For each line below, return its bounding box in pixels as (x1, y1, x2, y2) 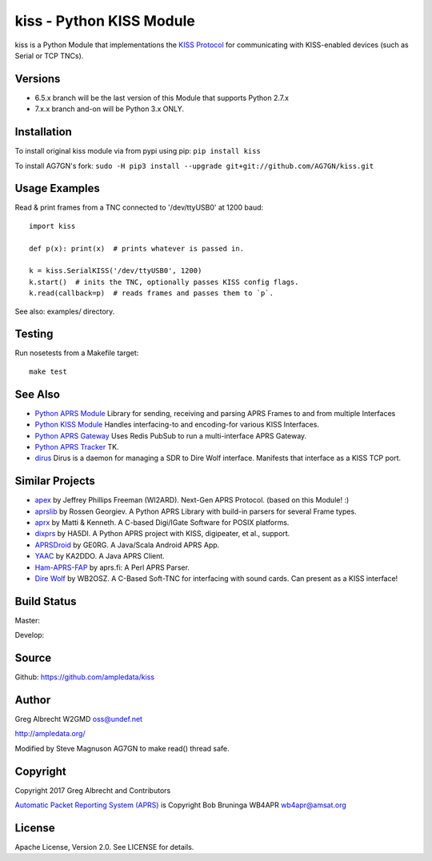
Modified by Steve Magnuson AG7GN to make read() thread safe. (14, 743, 230, 753)
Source (14, 651, 52, 665)
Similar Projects (14, 475, 96, 488)
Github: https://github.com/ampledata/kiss (14, 672, 155, 682)
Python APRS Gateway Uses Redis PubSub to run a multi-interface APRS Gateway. (34, 430, 307, 440)
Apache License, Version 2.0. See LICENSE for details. (14, 843, 194, 852)
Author (14, 693, 51, 707)
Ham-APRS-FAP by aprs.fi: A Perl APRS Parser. (34, 563, 190, 572)
